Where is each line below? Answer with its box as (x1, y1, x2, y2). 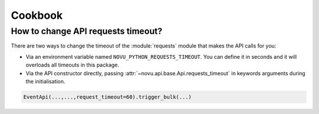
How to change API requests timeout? (11, 26, 162, 36)
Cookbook (11, 9, 63, 22)
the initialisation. (25, 78, 66, 85)
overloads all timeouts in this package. (25, 62, 119, 69)
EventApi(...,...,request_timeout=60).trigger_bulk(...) (23, 93, 192, 100)
